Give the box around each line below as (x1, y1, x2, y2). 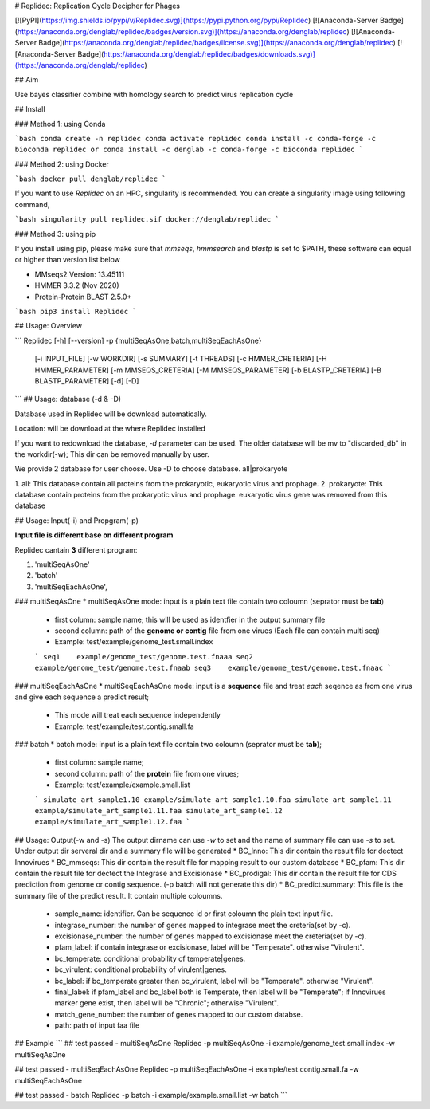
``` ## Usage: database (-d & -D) (14, 395, 122, 404)
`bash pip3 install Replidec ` (14, 307, 137, 316)
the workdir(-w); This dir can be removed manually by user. (14, 449, 210, 458)
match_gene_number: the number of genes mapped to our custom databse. (54, 1009, 303, 1019)
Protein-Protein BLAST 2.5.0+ (34, 292, 132, 301)
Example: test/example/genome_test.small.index (54, 637, 213, 647)
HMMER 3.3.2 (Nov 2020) (34, 281, 119, 290)
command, (14, 199, 50, 209)
